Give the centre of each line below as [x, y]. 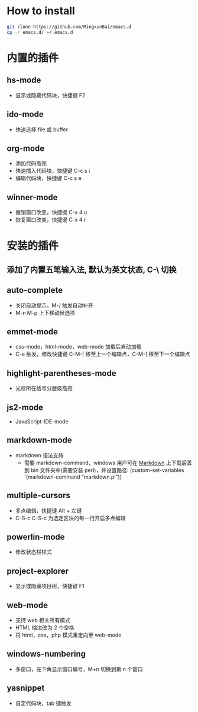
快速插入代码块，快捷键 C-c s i [53, 171]
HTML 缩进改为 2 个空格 [45, 628]
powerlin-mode [36, 537]
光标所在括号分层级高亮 [44, 388]
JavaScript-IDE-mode [42, 421]
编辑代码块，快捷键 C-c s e [48, 178]
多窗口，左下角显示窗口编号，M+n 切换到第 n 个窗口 [79, 669]
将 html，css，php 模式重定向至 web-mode [68, 635]
